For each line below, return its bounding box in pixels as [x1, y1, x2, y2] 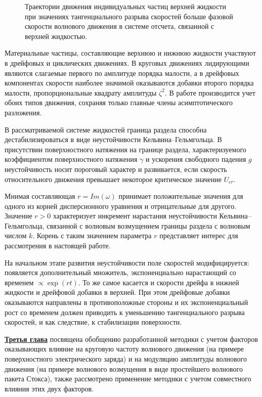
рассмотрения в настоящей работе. [5, 240, 111, 251]
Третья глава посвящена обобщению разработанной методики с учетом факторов [5, 333, 258, 344]
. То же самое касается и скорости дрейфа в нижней [78, 277, 239, 287]
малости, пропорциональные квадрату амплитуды [5, 87, 157, 98]
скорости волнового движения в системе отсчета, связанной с [25, 21, 214, 31]
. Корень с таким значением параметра [32, 230, 152, 241]
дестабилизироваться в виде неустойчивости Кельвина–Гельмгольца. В [5, 134, 222, 145]
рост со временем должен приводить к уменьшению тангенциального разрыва [5, 306, 245, 317]
